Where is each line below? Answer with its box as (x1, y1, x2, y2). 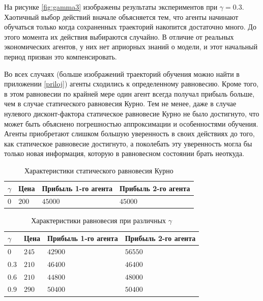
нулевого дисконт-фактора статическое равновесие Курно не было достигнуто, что (4, 108, 259, 118)
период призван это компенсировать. (4, 51, 117, 62)
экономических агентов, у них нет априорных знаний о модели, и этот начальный (4, 41, 258, 52)
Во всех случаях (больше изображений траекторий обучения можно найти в (4, 68, 240, 79)
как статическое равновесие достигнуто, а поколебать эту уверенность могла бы (4, 138, 252, 148)
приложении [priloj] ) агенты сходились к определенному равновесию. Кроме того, (4, 78, 259, 89)
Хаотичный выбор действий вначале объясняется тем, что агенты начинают (4, 11, 239, 22)
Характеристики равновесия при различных (31, 215, 166, 226)
